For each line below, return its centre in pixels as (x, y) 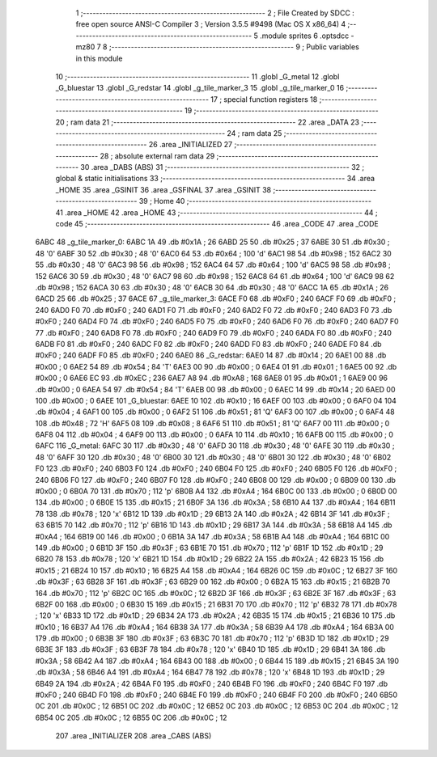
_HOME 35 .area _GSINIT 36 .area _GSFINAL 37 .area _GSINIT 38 (163, 189)
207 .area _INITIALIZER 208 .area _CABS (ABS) (134, 736)
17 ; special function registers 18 (264, 99)
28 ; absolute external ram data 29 (157, 156)
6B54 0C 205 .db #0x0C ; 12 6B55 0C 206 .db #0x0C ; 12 (131, 717)
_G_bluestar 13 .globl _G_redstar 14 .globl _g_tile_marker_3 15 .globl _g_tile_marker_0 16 (199, 88)
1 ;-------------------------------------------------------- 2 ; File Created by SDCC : (215, 13)
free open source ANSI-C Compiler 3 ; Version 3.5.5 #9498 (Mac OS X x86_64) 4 (211, 24)
